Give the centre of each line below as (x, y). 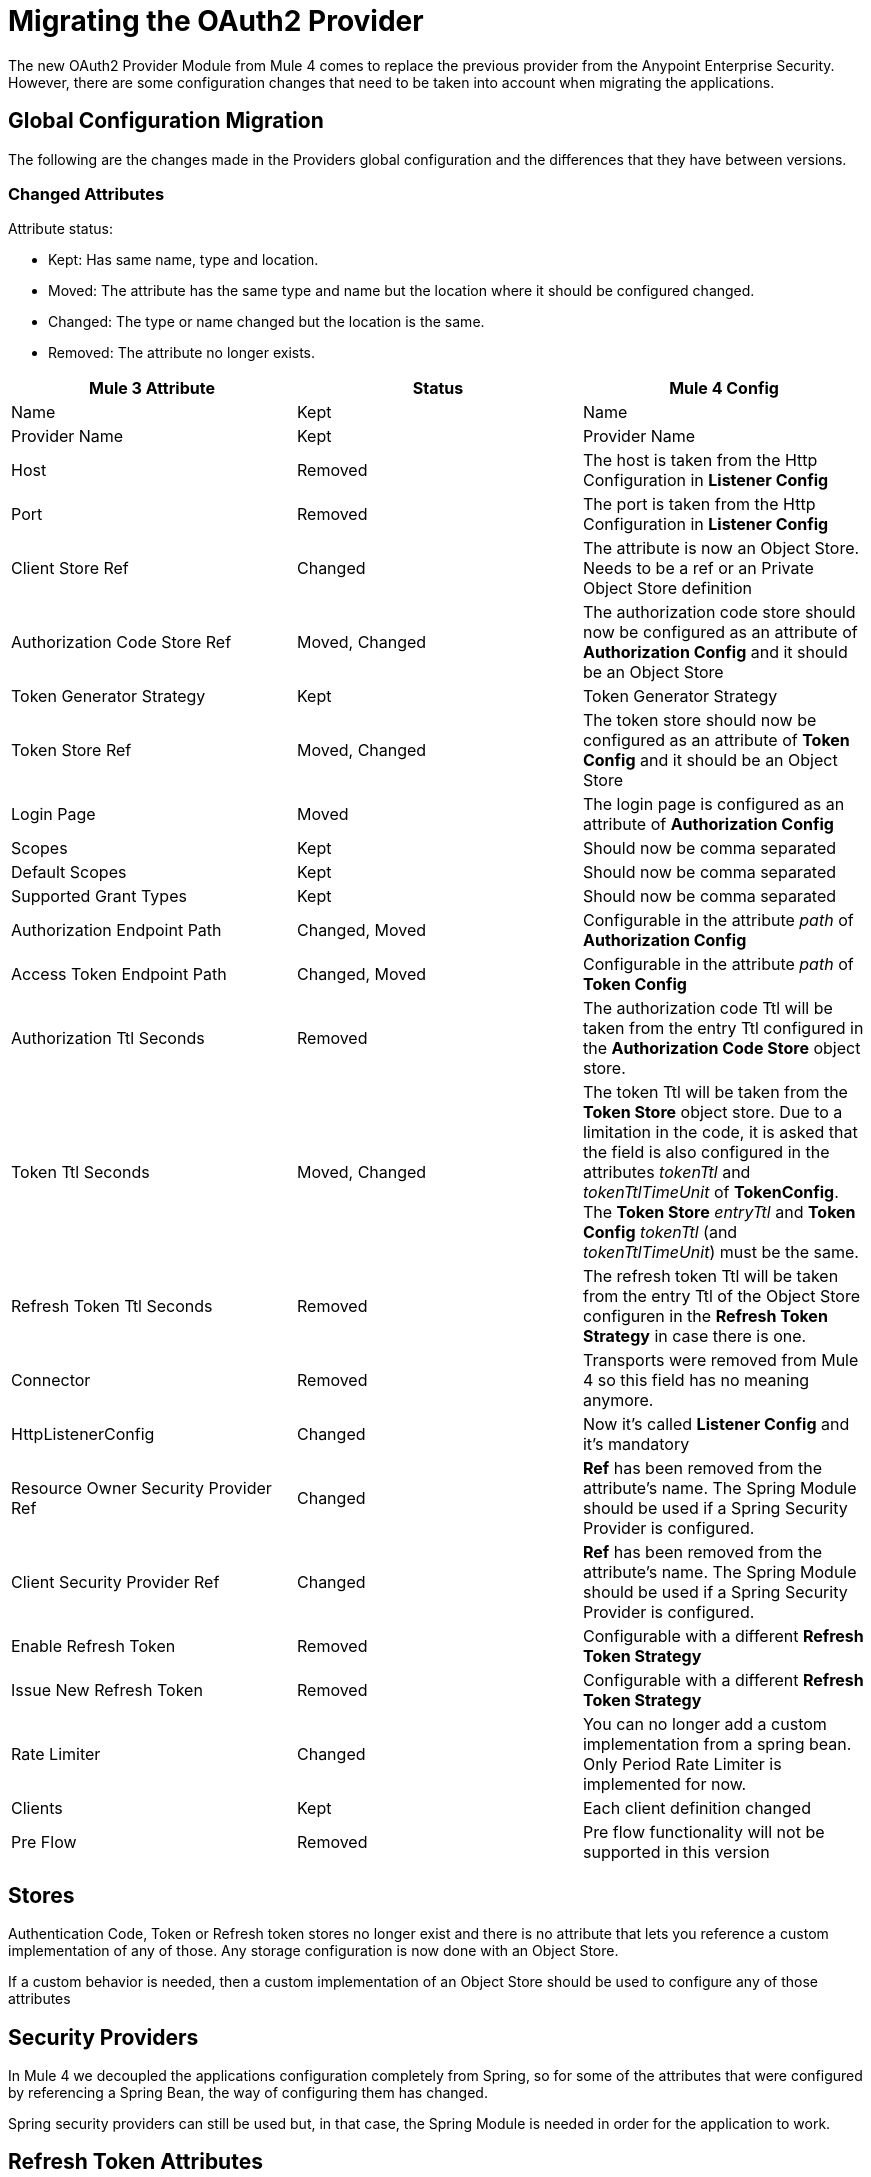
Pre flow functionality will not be (703, 1832)
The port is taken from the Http (699, 504)
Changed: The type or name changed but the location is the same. (266, 322)
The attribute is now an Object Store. (721, 548)
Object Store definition (667, 588)
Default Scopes (69, 872)
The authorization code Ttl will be (707, 1008)
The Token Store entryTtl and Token (719, 1212)
